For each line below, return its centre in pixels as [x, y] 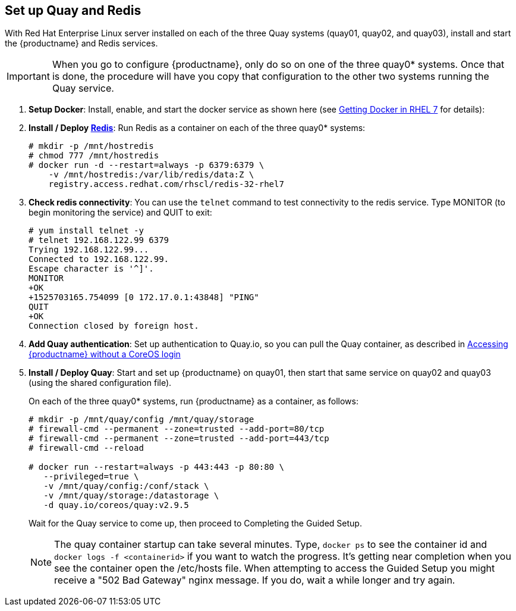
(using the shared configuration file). [100, 383]
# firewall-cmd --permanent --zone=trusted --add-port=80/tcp [177, 429]
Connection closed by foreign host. [114, 326]
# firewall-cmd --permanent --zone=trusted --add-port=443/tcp [179, 439]
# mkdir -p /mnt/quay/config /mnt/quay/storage [141, 420]
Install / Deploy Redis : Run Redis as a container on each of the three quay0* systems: [197, 128]
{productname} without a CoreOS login [105, 354]
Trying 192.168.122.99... [89, 250]
